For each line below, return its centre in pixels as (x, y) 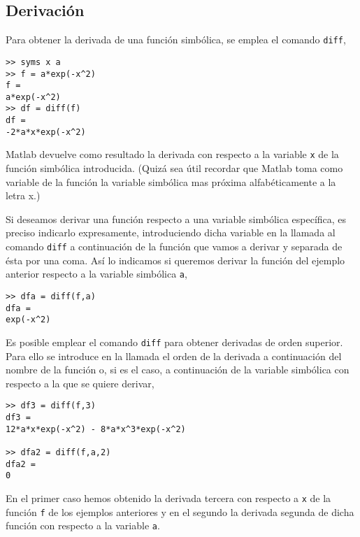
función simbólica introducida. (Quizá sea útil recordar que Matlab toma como (174, 168)
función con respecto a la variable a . (83, 525)
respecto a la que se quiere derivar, (80, 383)
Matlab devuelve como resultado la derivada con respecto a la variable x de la (172, 154)
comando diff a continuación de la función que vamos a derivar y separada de (174, 246)
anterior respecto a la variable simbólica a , (96, 274)
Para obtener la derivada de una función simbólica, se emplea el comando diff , (176, 40)
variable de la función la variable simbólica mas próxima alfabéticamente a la (171, 181)
